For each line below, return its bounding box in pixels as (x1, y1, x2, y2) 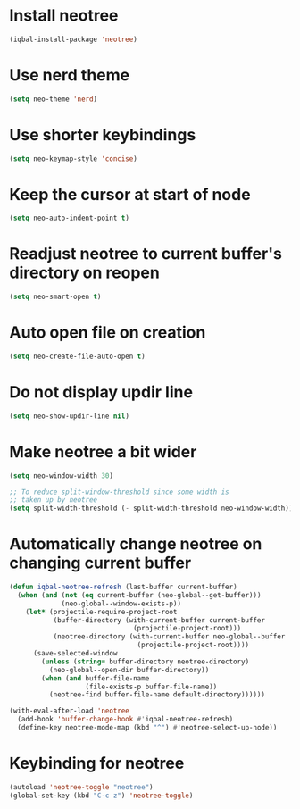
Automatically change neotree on (9, 534, 262, 555)
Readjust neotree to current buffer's (9, 244, 283, 264)
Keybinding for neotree (9, 754, 185, 773)
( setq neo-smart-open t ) (9, 292, 102, 302)
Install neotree (9, 5, 119, 26)
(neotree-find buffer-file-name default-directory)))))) (48, 690, 266, 699)
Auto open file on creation (9, 322, 206, 343)
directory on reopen (9, 263, 161, 283)
